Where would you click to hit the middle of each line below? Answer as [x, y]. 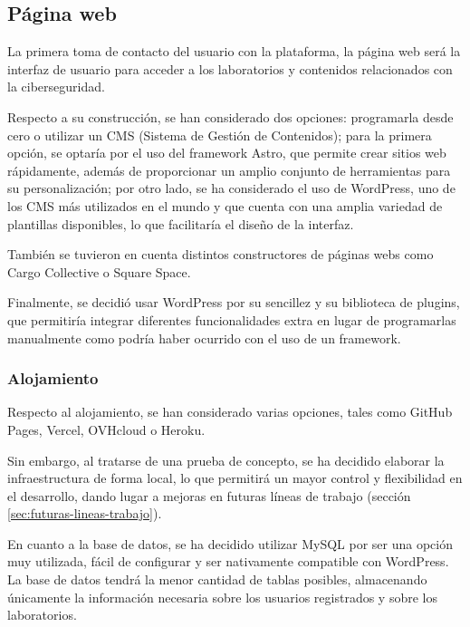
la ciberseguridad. [56, 87]
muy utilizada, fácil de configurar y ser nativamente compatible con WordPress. [228, 561]
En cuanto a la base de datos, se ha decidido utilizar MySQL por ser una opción [230, 543]
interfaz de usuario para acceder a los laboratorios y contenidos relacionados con [230, 68]
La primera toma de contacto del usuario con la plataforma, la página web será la [234, 51]
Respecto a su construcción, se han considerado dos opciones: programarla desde [230, 116]
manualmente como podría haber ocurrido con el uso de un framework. [204, 338]
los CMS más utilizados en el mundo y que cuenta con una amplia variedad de [225, 205]
